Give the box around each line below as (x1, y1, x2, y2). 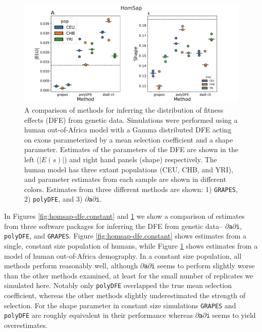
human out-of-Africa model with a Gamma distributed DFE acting (24, 124, 232, 135)
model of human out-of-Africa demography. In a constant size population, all (4, 250, 242, 261)
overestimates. (4, 320, 48, 330)
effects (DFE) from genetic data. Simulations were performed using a (24, 114, 238, 125)
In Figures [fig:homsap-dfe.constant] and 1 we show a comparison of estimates (4, 211, 245, 221)
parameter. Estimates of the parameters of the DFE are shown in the (24, 144, 238, 155)
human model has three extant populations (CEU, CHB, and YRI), (24, 164, 233, 174)
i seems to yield (206, 310, 256, 320)
